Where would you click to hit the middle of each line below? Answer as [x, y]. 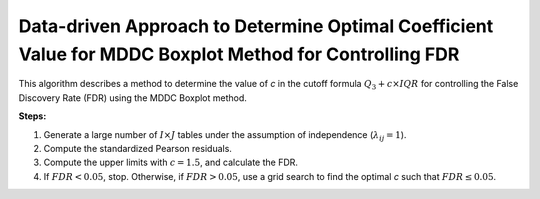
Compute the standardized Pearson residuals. [137, 148]
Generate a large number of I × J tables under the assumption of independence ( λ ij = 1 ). [225, 135]
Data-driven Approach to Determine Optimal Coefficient [256, 26]
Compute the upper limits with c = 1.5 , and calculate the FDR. [171, 162]
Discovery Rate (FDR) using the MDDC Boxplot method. [132, 97]
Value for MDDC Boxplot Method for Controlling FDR [239, 54]
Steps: [32, 116]
